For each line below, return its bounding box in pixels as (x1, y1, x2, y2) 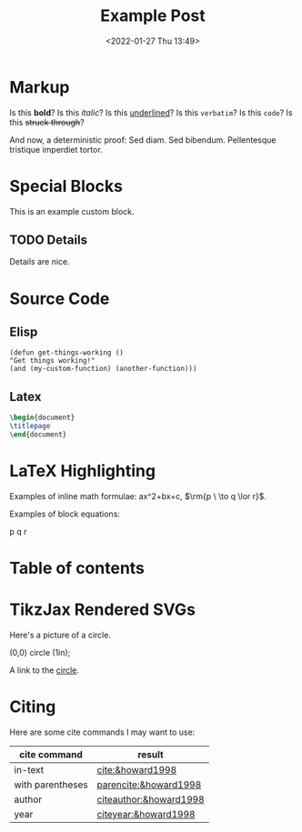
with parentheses (14, 778, 88, 791)
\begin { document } (9, 413, 75, 423)
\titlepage (9, 422, 51, 431)
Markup (9, 76, 70, 97)
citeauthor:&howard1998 (96, 793, 205, 806)
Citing (9, 697, 56, 717)
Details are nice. (9, 256, 70, 267)
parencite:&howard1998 (96, 778, 202, 791)
